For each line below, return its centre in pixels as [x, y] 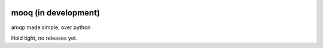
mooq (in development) [56, 13]
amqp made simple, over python [51, 27]
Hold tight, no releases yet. [44, 38]
